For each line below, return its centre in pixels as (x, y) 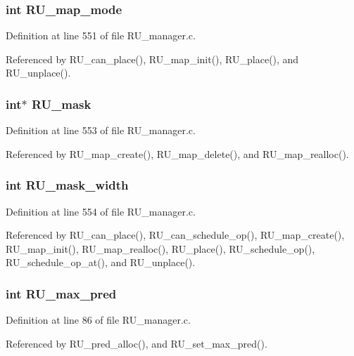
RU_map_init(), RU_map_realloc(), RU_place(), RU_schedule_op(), (160, 248)
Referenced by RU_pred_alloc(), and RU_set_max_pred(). (137, 343)
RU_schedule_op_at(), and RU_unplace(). (101, 262)
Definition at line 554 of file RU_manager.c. (101, 211)
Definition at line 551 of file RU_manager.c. (101, 35)
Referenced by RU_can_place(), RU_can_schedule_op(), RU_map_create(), (175, 235)
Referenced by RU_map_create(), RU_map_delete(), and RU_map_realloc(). (177, 153)
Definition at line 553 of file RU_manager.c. (101, 130)
